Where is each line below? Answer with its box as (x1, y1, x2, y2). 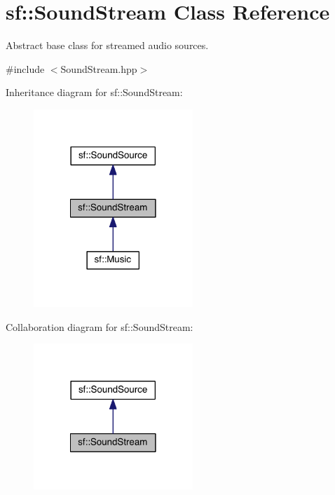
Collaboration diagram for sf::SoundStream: (6, 319, 193, 334)
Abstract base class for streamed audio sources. (6, 38, 209, 53)
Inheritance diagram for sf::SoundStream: (6, 85, 183, 100)
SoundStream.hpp (60, 61, 137, 76)
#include (6, 61, 45, 76)
